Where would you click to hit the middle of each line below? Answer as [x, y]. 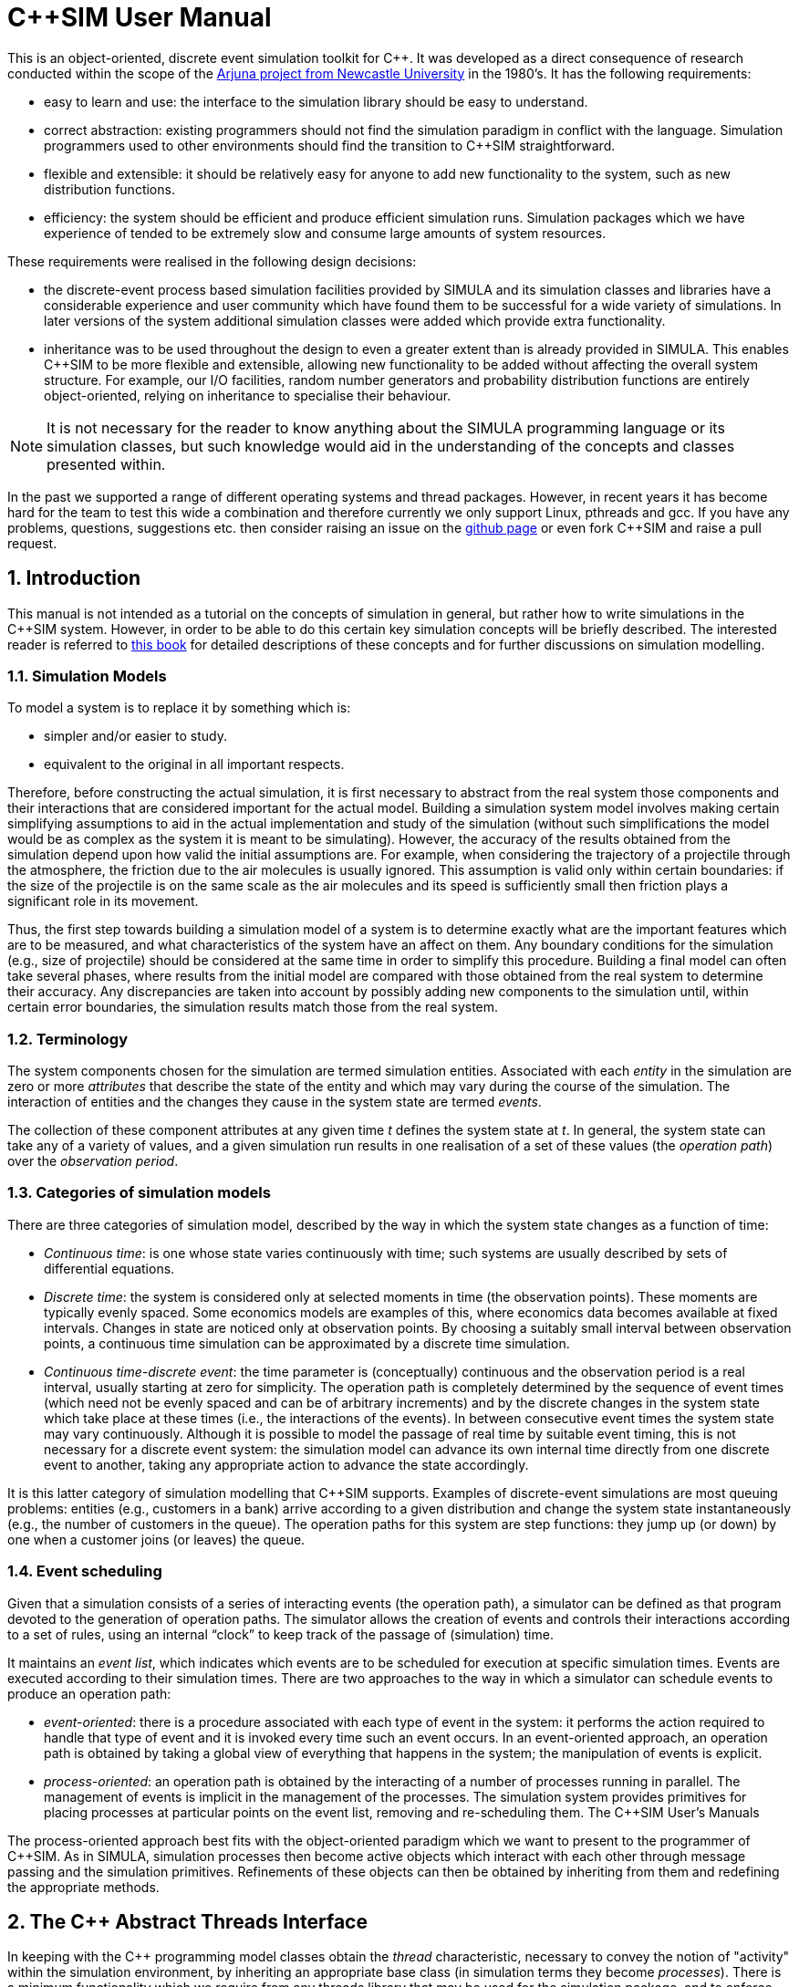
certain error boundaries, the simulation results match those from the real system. [253, 1007]
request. [32, 543]
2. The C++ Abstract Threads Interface [187, 1922]
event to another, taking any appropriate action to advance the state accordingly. [286, 1464]
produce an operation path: [89, 1693]
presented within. [106, 464]
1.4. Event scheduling [85, 1571]
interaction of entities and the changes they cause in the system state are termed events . [275, 1102]
